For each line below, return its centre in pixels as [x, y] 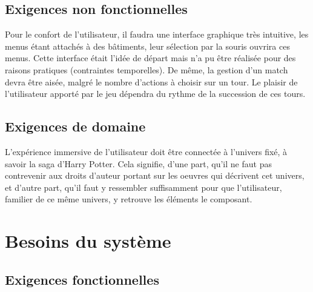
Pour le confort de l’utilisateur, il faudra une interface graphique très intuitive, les [157, 34]
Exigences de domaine [75, 126]
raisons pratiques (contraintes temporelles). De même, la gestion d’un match [147, 69]
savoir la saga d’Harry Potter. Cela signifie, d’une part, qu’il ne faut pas [138, 163]
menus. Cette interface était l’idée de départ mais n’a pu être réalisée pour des [150, 58]
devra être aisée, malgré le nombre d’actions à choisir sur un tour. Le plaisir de [151, 81]
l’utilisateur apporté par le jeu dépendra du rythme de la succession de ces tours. [155, 94]
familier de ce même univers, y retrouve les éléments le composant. [129, 199]
